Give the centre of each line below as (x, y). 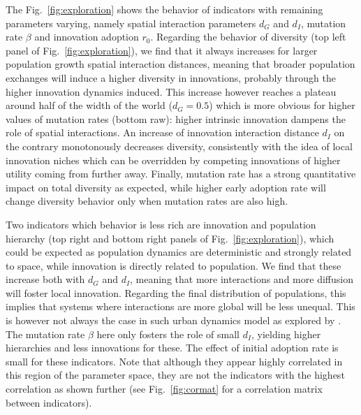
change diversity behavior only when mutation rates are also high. (147, 201)
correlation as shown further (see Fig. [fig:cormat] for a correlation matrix (164, 389)
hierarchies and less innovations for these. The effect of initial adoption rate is (172, 348)
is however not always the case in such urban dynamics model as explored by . (174, 320)
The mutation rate (45, 334)
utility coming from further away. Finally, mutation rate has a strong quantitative (181, 174)
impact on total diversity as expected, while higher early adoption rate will (166, 187)
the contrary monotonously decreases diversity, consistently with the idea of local (179, 146)
